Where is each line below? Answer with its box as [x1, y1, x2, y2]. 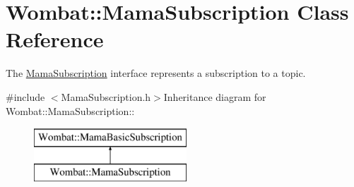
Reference [6, 25, 104, 54]
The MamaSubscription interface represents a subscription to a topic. [6, 66, 306, 80]
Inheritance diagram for [163, 89, 266, 104]
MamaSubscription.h [61, 89, 151, 104]
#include [6, 89, 45, 104]
